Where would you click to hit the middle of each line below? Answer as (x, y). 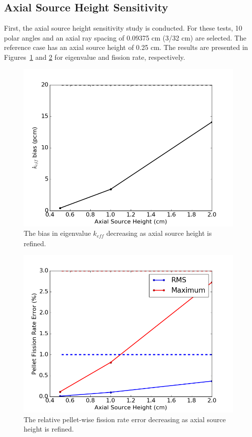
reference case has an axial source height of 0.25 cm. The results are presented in (126, 47)
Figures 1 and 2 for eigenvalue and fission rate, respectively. (95, 57)
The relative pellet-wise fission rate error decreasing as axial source (125, 419)
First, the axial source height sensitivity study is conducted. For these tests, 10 (123, 28)
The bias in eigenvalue (57, 233)
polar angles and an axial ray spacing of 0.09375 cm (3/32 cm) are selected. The (125, 37)
